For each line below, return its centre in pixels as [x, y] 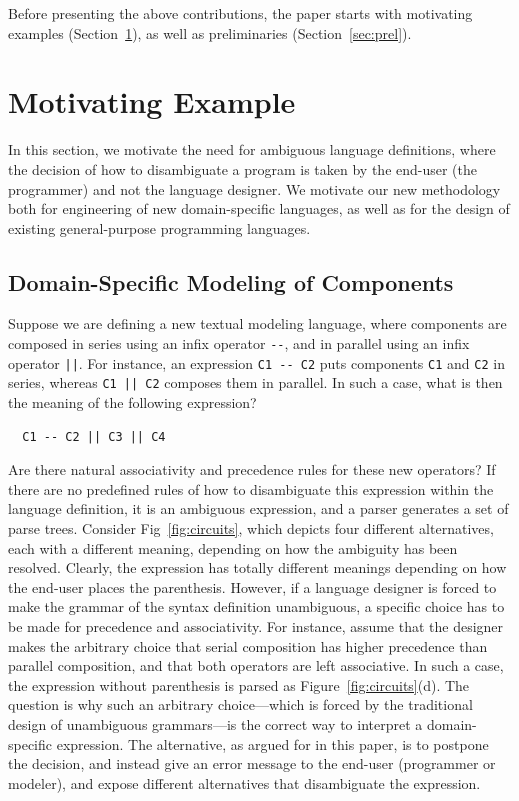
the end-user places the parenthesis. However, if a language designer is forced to [252, 586]
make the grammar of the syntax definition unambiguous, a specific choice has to [256, 606]
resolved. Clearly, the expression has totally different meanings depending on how [257, 567]
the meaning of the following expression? [132, 402]
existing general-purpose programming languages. [159, 227]
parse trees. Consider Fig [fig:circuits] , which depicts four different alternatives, [251, 528]
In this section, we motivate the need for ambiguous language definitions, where [252, 149]
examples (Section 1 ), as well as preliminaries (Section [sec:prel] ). [210, 32]
